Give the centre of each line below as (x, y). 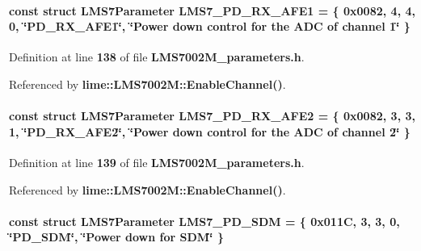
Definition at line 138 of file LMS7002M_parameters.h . (157, 57)
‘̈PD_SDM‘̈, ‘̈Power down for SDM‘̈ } (116, 237)
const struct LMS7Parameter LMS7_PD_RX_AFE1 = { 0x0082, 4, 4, (212, 10)
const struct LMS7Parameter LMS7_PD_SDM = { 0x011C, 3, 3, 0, (204, 221)
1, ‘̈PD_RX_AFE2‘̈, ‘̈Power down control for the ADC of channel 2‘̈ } (210, 131)
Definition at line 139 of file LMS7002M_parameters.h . (157, 162)
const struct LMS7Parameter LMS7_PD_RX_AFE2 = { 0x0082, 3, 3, (212, 116)
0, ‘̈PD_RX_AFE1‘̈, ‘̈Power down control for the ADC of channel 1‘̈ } (210, 26)
